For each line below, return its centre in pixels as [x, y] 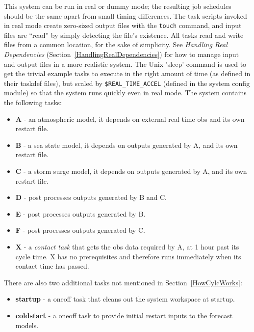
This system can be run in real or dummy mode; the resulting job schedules [118, 6]
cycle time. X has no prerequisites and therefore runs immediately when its [128, 256]
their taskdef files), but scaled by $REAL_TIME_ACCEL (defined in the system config [127, 83]
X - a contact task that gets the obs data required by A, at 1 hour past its [127, 247]
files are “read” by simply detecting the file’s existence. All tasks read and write [124, 35]
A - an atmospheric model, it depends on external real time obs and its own [130, 119]
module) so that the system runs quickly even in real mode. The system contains [125, 93]
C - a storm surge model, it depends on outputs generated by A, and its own [131, 171]
